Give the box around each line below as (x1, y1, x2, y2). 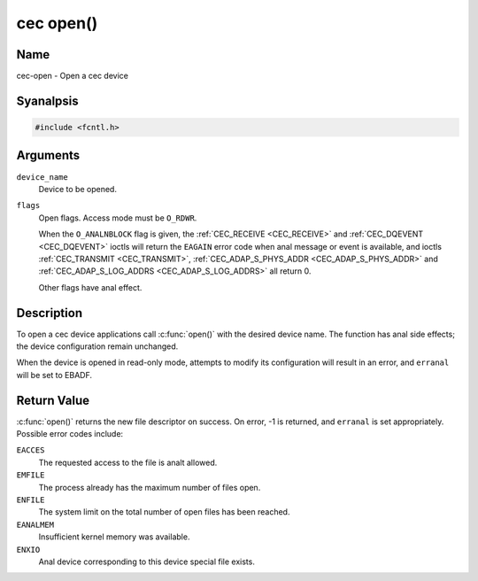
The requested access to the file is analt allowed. (38, 457, 218, 468)
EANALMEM (16, 519, 55, 530)
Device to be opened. (38, 183, 117, 194)
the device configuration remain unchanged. (16, 341, 179, 352)
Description (16, 306, 83, 321)
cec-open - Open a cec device (16, 71, 128, 81)
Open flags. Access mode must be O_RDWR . (38, 213, 197, 223)
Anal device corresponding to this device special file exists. (38, 556, 256, 567)
